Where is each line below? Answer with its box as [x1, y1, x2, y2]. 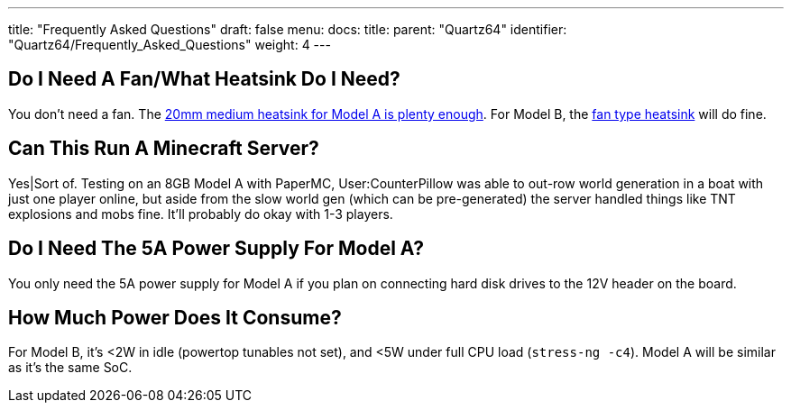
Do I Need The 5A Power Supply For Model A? [8, 237, 424, 260]
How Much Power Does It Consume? [8, 305, 342, 329]
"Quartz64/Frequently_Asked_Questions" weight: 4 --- [8, 37, 331, 52]
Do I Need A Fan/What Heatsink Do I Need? [8, 68, 400, 91]
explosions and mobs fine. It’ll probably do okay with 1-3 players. [8, 205, 393, 222]
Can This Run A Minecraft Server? [8, 137, 319, 160]
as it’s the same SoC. [8, 360, 133, 376]
